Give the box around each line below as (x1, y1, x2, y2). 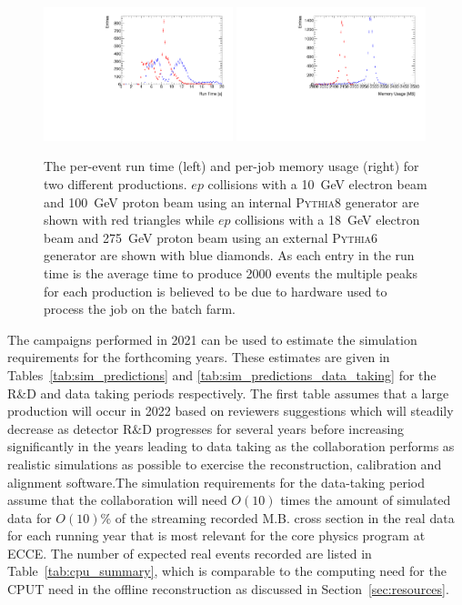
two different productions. (44, 175, 187, 193)
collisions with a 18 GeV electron (235, 210, 420, 229)
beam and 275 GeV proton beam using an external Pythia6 (44, 227, 378, 247)
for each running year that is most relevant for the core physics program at (7, 526, 426, 545)
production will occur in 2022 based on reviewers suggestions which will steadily (7, 401, 454, 420)
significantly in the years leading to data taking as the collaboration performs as (7, 437, 455, 456)
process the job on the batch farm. (44, 299, 236, 318)
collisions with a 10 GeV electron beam (207, 175, 427, 193)
